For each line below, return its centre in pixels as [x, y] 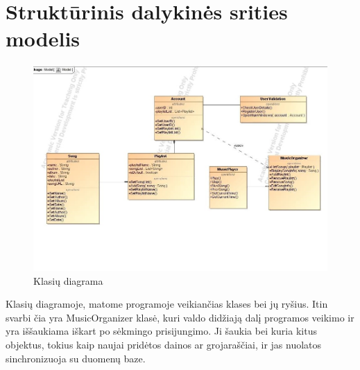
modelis [43, 38]
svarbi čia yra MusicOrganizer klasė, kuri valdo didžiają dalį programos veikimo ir [180, 317]
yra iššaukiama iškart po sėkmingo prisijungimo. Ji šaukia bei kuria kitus [161, 331]
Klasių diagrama [68, 280]
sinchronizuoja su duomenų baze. [76, 358]
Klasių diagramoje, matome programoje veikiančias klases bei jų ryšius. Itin [167, 304]
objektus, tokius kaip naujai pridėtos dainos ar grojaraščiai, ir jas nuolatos [164, 344]
